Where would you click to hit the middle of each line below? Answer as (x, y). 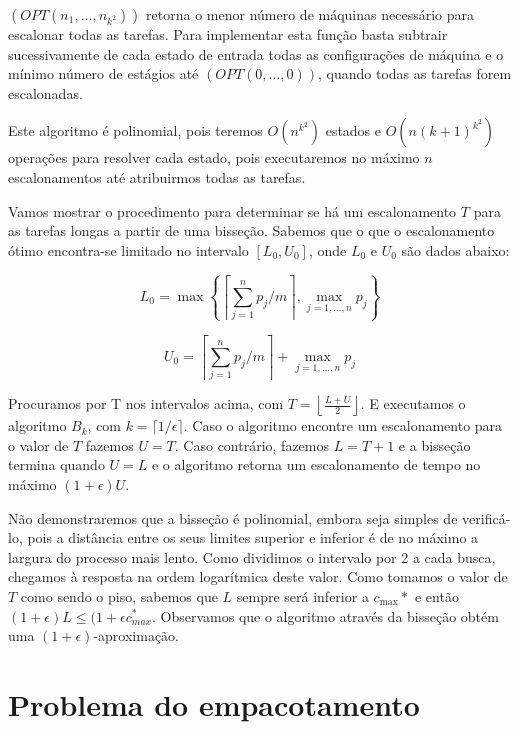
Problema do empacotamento (214, 703)
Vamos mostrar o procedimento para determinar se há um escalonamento (232, 210)
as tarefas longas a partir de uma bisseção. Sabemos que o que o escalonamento (251, 230)
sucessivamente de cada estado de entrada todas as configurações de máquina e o (256, 53)
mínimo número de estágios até (103, 73)
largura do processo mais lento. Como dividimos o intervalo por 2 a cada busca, (252, 556)
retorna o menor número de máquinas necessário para (310, 14)
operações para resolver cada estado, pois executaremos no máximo (214, 157)
